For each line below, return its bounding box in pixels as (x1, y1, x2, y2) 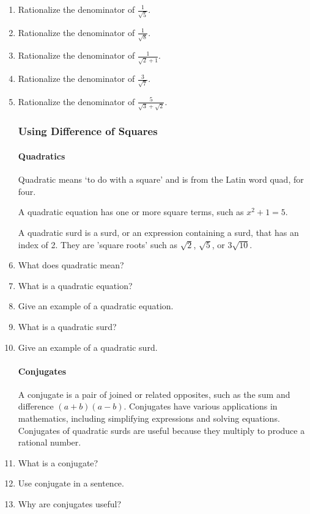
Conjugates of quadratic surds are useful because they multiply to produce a (18, 424, 305, 436)
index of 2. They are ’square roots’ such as (18, 238, 177, 251)
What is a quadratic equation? (18, 279, 133, 292)
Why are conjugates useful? (18, 497, 121, 510)
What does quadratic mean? (18, 259, 124, 271)
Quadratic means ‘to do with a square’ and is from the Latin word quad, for (18, 173, 304, 186)
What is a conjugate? (18, 456, 98, 469)
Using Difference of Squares (18, 123, 158, 139)
